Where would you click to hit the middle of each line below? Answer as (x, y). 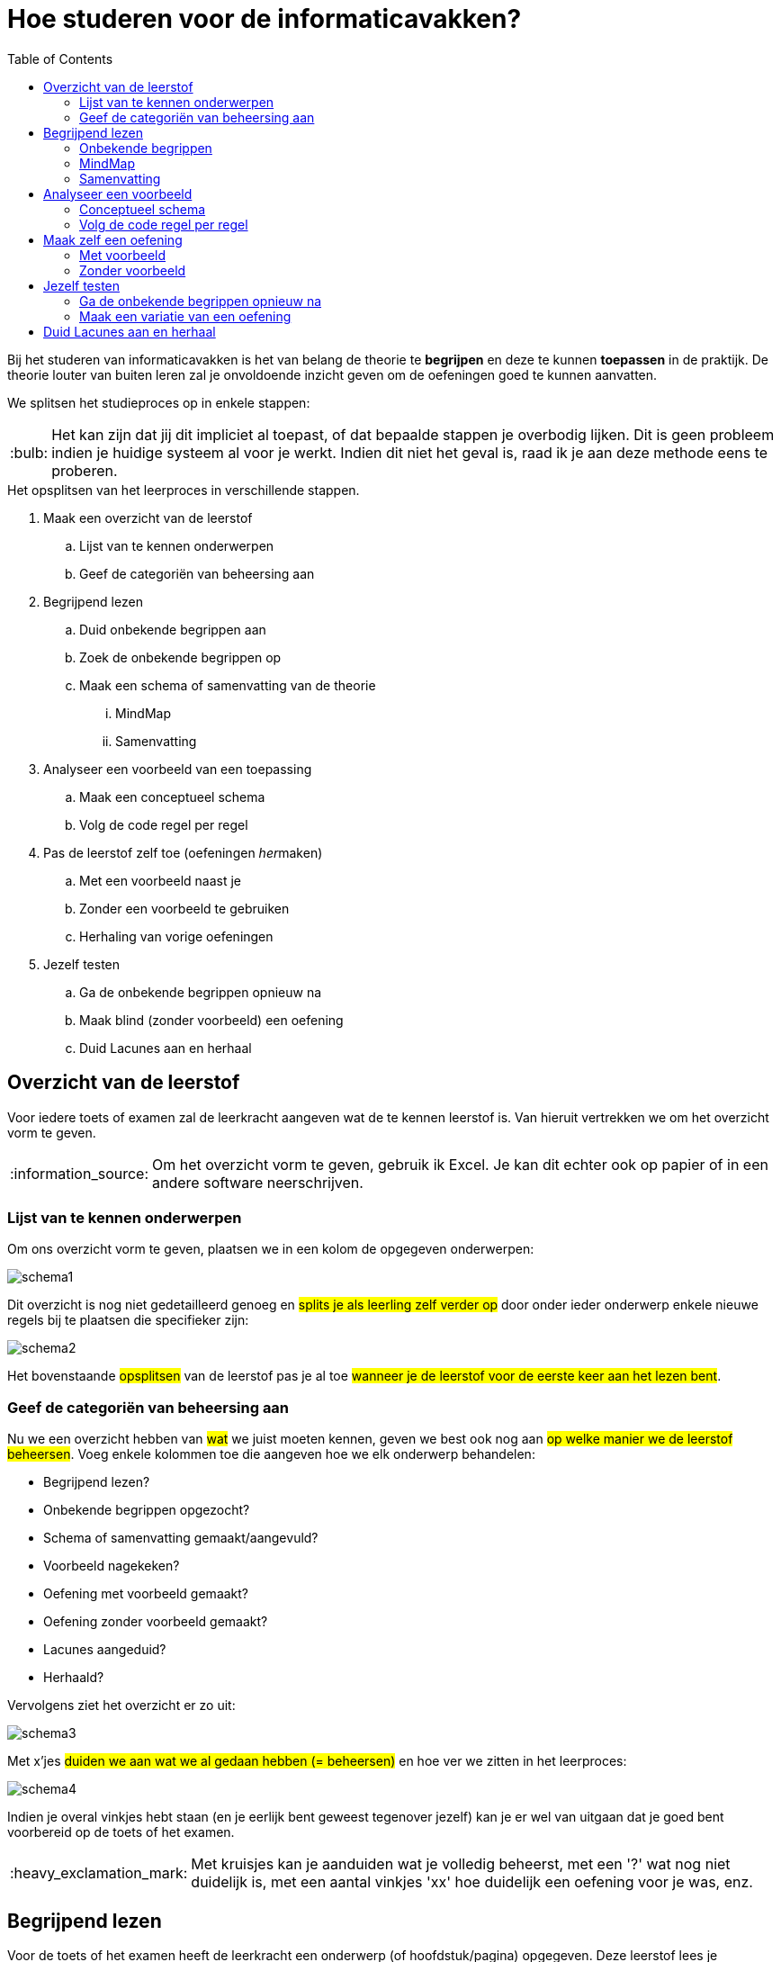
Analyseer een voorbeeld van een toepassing (178, 769)
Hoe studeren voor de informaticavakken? (265, 19)
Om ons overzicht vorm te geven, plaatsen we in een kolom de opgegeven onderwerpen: (271, 1249)
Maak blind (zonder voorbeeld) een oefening (211, 1020)
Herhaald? (74, 1678)
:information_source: (80, 1173)
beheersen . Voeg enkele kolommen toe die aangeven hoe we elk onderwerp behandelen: (271, 1454)
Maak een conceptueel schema (172, 796)
